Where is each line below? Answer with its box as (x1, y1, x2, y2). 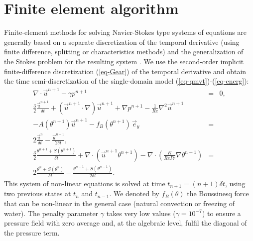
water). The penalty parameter (4, 208, 99, 218)
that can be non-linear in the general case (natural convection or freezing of (4, 198, 235, 208)
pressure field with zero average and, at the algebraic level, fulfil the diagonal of (4, 218, 247, 228)
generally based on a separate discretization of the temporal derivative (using (4, 36, 240, 47)
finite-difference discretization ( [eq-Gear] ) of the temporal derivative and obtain (4, 66, 247, 76)
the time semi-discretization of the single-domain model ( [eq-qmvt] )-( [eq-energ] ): (4, 76, 249, 86)
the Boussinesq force (187, 188, 249, 199)
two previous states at (4, 188, 71, 199)
